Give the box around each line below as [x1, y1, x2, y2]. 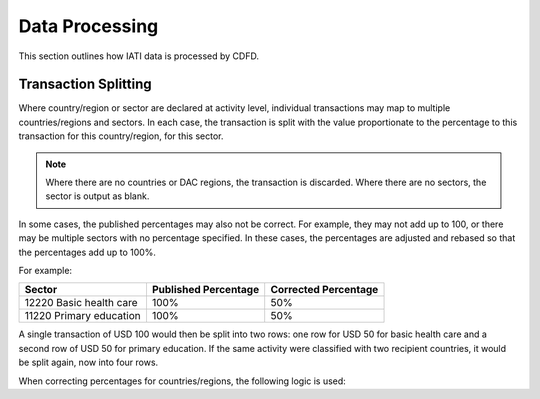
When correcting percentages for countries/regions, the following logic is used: [18, 375, 347, 387]
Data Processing [18, 15, 159, 37]
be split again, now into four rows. [18, 356, 159, 369]
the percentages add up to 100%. [18, 246, 157, 258]
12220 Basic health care [24, 296, 139, 310]
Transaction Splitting [18, 76, 152, 93]
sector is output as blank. [45, 190, 150, 202]
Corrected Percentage [270, 283, 379, 297]
